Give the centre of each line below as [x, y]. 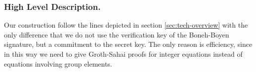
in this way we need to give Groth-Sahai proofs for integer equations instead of [123, 54]
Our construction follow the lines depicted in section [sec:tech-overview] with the [126, 25]
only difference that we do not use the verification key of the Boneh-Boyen [117, 34]
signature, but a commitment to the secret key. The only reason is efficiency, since [128, 44]
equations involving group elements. [58, 63]
